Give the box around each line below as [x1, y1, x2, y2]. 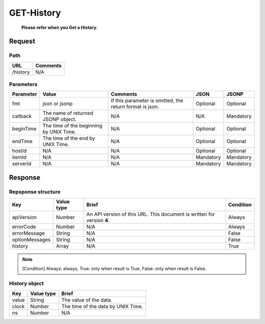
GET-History [9, 7, 61, 18]
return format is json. [110, 103, 159, 110]
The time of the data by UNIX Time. [61, 303, 143, 310]
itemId [12, 154, 27, 161]
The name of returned [42, 110, 93, 117]
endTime [12, 138, 33, 145]
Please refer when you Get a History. [21, 25, 98, 30]
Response [9, 173, 41, 181]
